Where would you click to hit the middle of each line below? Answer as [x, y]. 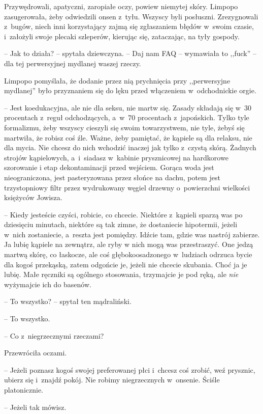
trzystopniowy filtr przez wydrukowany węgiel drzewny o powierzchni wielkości [127, 187]
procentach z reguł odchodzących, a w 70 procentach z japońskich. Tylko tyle [127, 117]
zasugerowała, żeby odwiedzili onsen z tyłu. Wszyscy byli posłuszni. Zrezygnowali [131, 16]
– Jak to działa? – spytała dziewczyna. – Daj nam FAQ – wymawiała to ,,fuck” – [130, 53]
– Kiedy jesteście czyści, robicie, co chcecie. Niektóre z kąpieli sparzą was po [123, 214]
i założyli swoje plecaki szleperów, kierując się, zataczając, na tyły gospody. [122, 36]
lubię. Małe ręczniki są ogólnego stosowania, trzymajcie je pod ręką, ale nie [121, 274]
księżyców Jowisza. [33, 197]
